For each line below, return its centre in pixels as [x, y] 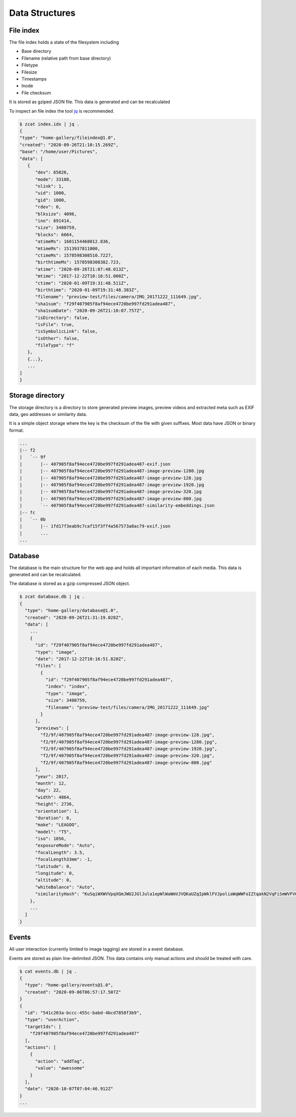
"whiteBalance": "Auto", [65, 887]
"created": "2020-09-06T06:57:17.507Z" [73, 992]
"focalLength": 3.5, [60, 852]
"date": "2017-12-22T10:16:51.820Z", [81, 659]
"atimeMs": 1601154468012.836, [73, 242]
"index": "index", [68, 686]
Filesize [29, 72]
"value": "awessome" [60, 1068]
